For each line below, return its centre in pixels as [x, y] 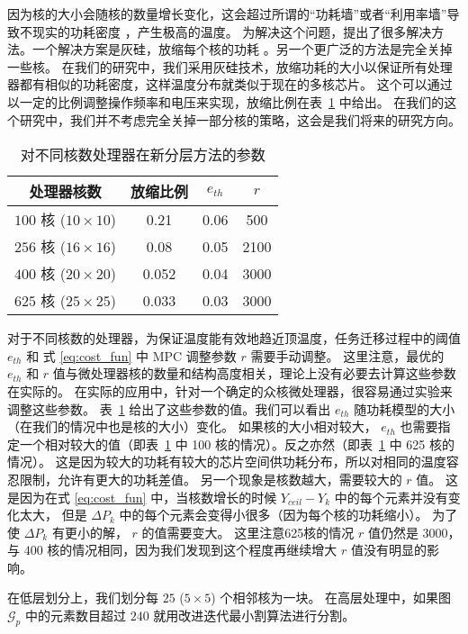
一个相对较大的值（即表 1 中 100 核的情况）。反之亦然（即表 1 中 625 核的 [237, 444]
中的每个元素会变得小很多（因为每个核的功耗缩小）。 [274, 515]
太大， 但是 [53, 515]
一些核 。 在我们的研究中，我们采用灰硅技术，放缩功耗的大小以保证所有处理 [230, 66]
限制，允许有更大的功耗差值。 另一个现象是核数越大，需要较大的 [211, 479]
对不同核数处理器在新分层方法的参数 [143, 155]
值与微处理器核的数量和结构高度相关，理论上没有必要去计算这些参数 [254, 373]
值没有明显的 [388, 550]
